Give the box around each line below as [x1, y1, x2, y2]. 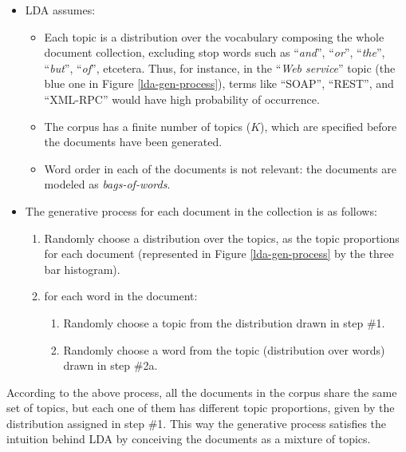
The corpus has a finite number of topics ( [44, 117, 251, 134]
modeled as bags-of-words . [44, 176, 171, 192]
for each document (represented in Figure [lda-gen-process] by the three [44, 245, 394, 262]
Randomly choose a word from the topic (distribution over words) [63, 341, 385, 358]
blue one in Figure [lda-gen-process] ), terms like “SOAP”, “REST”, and [44, 75, 394, 92]
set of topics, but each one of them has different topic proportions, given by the [6, 399, 395, 416]
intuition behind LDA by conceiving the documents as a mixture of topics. [6, 430, 371, 447]
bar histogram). [44, 260, 120, 277]
